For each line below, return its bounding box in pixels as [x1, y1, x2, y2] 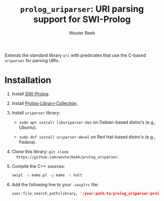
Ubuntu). [19, 124, 37, 130]
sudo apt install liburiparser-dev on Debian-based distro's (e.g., [19, 119, 156, 125]
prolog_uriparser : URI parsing [20, 3, 144, 15]
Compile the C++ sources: [11, 163, 65, 169]
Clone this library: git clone [11, 148, 69, 155]
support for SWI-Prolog [33, 14, 131, 25]
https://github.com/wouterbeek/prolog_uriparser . [16, 154, 119, 159]
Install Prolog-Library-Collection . [11, 100, 78, 106]
